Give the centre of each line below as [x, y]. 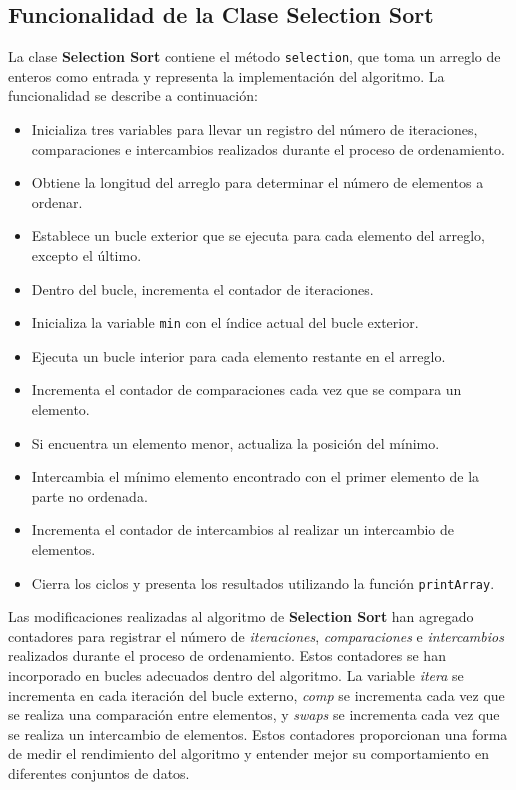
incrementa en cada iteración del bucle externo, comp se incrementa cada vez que [256, 694]
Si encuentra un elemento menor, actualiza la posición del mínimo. [235, 442]
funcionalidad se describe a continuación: [133, 95]
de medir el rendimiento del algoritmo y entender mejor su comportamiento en [248, 753]
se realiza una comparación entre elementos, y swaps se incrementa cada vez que [254, 714]
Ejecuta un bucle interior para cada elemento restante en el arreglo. [238, 355]
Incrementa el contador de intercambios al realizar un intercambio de [243, 529]
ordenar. [57, 201]
